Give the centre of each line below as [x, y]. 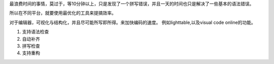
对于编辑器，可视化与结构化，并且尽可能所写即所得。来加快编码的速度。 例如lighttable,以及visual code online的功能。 [132, 22]
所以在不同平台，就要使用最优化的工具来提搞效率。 [63, 13]
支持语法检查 [36, 32]
